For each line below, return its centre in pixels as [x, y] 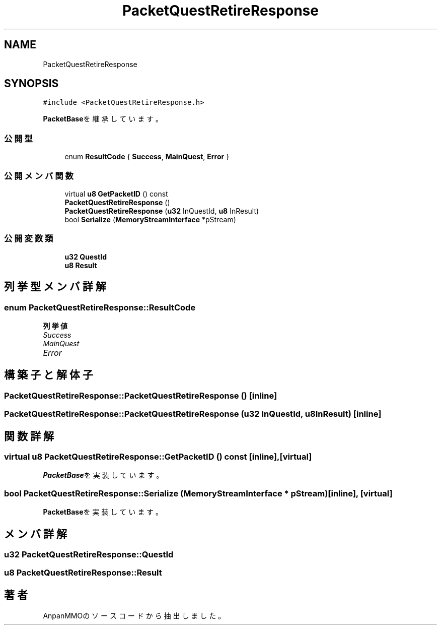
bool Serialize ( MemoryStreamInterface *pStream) [150, 219]
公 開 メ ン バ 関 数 [39, 176]
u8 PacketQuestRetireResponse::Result [83, 573]
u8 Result [81, 265]
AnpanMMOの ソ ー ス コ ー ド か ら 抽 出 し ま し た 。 [134, 616]
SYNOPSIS [31, 84]
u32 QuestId [86, 257]
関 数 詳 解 [29, 436]
